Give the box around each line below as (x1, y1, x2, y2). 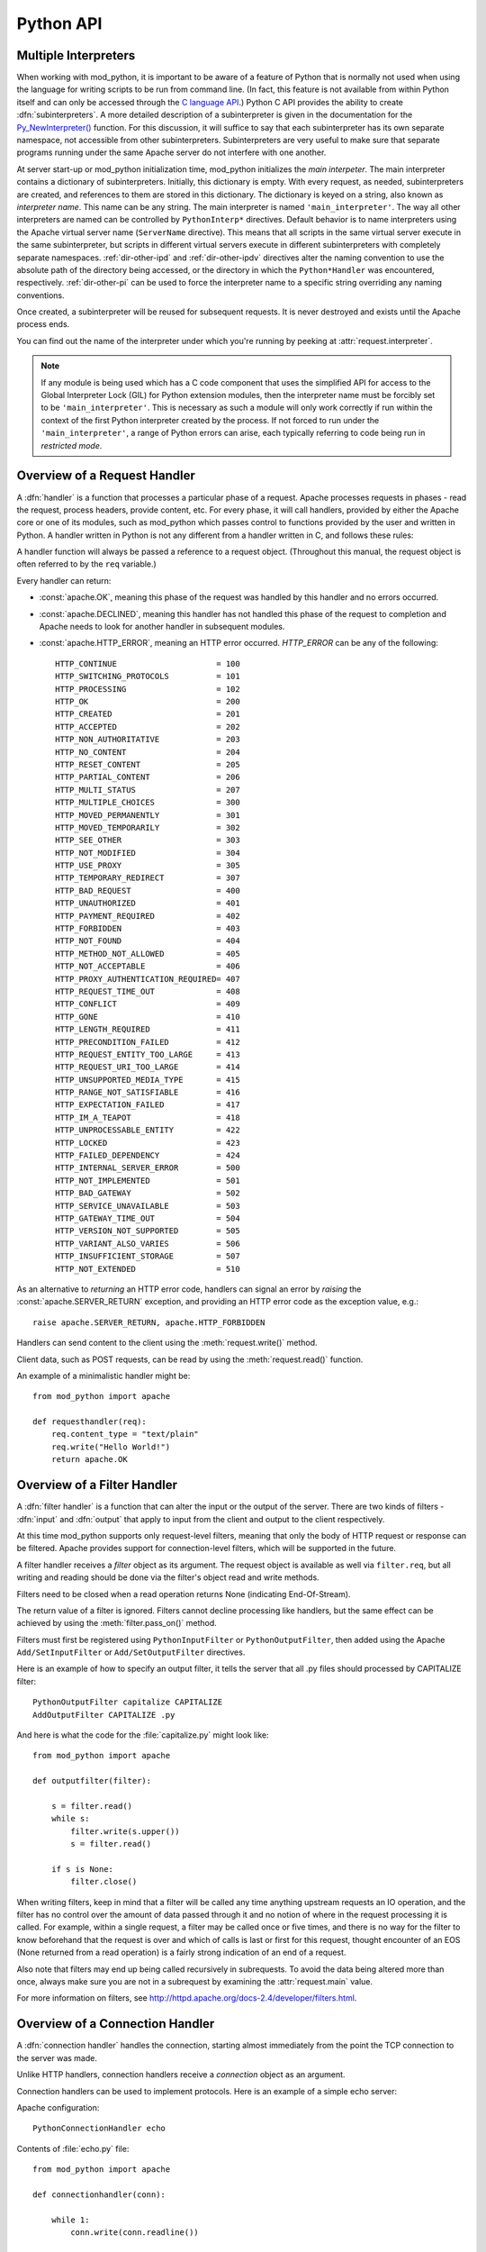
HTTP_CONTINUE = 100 (55, 658, 240, 668)
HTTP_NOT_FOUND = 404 (55, 936, 240, 946)
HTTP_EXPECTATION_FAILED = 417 (55, 1100, 240, 1110)
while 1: (50, 2214, 90, 2225)
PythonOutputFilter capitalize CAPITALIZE (32, 1697, 223, 1707)
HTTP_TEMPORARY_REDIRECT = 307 (55, 873, 240, 883)
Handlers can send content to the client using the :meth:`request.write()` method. (16, 1338, 319, 1348)
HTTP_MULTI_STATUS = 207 (55, 785, 240, 795)
